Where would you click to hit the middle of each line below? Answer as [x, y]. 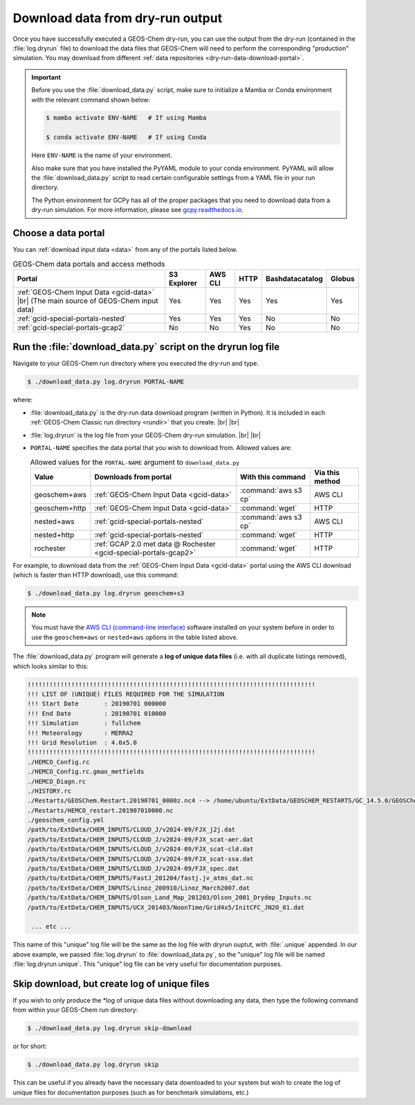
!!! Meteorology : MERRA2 [81, 733]
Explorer [183, 282]
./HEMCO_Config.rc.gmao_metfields [86, 772]
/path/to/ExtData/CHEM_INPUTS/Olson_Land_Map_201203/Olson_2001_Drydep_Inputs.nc [170, 898]
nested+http [54, 534]
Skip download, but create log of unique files [111, 983]
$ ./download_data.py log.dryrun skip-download [109, 1028]
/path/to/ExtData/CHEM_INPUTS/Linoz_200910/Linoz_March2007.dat [139, 888]
